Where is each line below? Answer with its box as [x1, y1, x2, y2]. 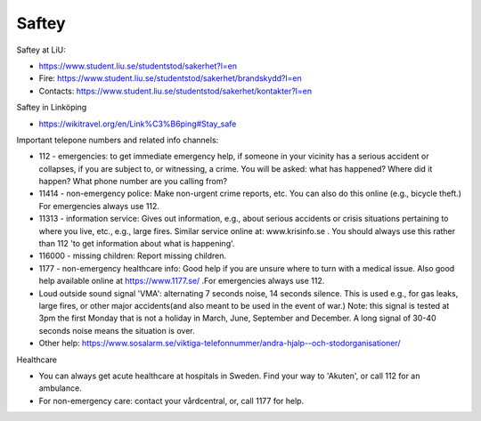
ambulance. [38, 383, 82, 393]
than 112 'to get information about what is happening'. [38, 239, 235, 249]
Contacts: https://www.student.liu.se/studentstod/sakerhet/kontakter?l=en [38, 85, 312, 96]
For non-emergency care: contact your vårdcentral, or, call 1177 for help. [38, 395, 305, 406]
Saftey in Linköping [16, 102, 87, 113]
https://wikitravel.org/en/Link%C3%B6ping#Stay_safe [38, 118, 237, 129]
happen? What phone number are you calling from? [38, 176, 227, 187]
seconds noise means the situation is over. [38, 325, 195, 336]
